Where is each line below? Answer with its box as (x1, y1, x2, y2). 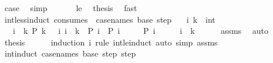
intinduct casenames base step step (4, 47, 136, 60)
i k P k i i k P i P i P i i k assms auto (12, 24, 269, 37)
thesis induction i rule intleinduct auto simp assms (4, 36, 218, 48)
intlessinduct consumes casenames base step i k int (4, 13, 215, 25)
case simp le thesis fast (4, 2, 137, 13)
